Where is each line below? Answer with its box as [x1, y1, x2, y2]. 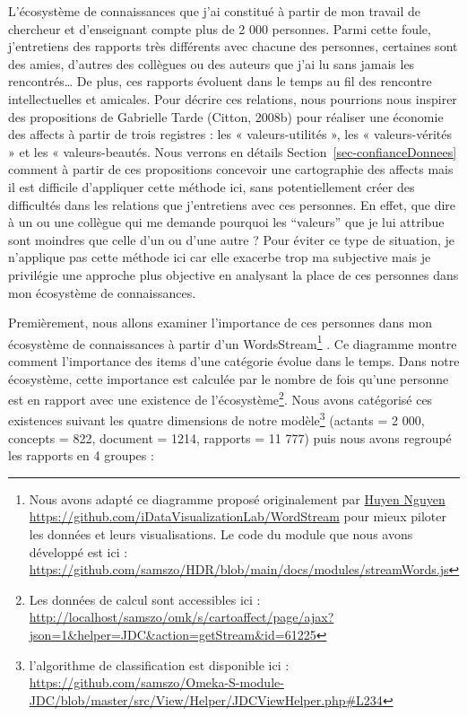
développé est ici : [29, 542, 128, 561]
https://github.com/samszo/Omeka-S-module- [29, 673, 284, 692]
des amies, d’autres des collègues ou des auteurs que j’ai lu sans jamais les [8, 54, 415, 73]
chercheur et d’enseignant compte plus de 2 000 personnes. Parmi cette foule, [8, 19, 431, 38]
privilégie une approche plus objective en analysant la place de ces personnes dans [8, 265, 459, 284]
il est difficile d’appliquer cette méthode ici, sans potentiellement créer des [8, 177, 415, 196]
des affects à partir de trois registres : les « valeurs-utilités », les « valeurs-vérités [8, 125, 452, 144]
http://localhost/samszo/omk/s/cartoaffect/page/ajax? [29, 607, 334, 626]
